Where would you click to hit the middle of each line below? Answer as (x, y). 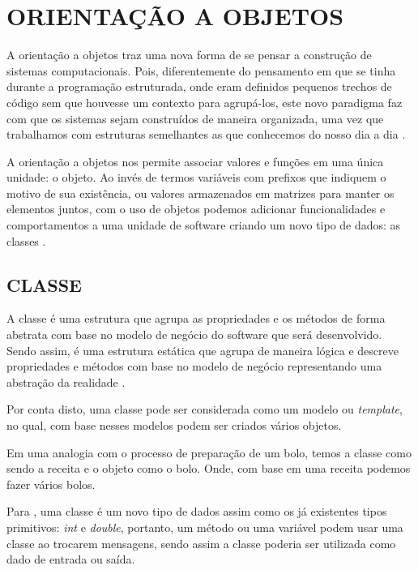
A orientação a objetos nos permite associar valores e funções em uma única (195, 161)
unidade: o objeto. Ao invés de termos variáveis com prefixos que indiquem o (196, 177)
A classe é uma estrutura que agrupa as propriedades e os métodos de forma (196, 318)
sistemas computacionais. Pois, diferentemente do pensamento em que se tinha (201, 70)
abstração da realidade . (66, 381)
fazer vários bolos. (51, 484)
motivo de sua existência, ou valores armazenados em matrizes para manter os (200, 193)
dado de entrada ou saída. (71, 559)
